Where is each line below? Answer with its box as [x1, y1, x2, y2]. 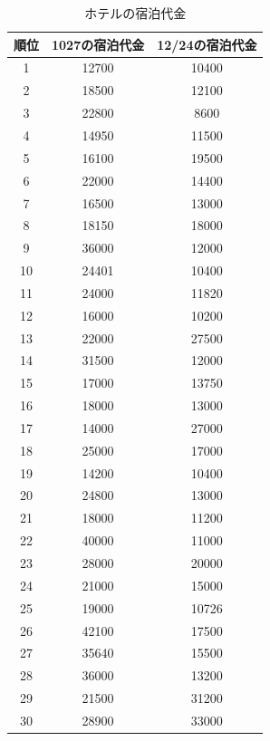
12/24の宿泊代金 [157, 34, 257, 53]
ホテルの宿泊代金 [84, 4, 187, 22]
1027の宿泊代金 [52, 34, 145, 53]
